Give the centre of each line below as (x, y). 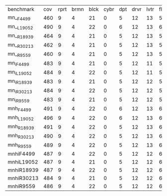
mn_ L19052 (20, 27)
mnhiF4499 (21, 154)
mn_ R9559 (19, 54)
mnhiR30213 (23, 178)
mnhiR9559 (22, 186)
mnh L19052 (21, 118)
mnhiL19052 (23, 162)
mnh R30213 (21, 136)
